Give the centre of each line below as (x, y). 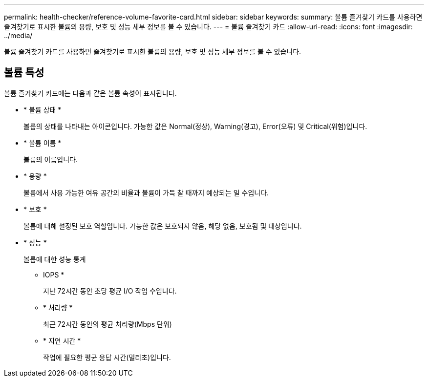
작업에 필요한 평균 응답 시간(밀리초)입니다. (107, 357)
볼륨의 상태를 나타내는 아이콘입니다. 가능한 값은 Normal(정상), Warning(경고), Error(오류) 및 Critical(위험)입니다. (195, 126)
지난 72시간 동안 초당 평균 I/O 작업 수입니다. (110, 291)
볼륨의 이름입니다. (51, 159)
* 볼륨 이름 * (43, 143)
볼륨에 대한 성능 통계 (55, 259)
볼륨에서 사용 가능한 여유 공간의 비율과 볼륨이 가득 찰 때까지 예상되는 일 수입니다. (146, 192)
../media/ (18, 35)
